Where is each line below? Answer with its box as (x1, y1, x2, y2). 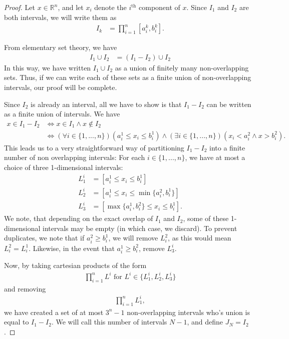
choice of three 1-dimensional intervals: (4, 162, 123, 172)
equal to (4, 316, 29, 327)
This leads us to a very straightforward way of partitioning (4, 142, 184, 152)
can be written (206, 98, 251, 109)
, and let (58, 2, 84, 12)
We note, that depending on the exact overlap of (4, 213, 153, 223)
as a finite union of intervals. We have (4, 108, 120, 119)
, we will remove (108, 232, 158, 243)
